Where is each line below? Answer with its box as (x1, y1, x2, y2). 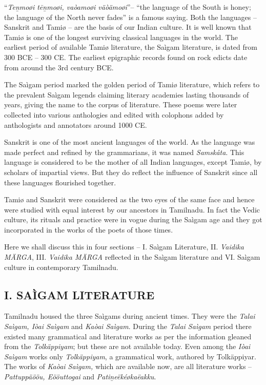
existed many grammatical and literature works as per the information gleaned (4, 331, 252, 341)
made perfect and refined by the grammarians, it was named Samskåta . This (4, 146, 244, 157)
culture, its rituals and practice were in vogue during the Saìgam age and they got (4, 214, 262, 225)
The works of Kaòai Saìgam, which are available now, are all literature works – (4, 361, 252, 372)
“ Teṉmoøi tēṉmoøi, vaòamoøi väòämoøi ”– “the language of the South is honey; (4, 2, 251, 12)
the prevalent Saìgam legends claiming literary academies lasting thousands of (4, 89, 249, 100)
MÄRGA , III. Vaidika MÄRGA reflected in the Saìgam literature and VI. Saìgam (4, 252, 260, 262)
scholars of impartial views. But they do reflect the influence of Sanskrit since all (4, 166, 258, 177)
